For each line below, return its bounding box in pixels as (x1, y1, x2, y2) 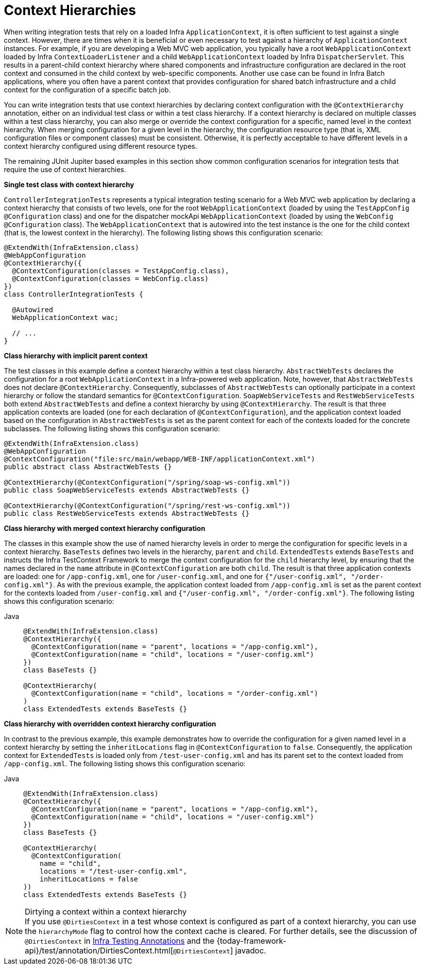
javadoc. (235, 945, 266, 955)
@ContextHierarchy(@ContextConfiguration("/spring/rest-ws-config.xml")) (4, 501, 291, 510)
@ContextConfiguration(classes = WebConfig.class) (12, 274, 209, 282)
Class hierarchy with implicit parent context (4, 351, 148, 360)
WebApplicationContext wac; (12, 313, 119, 321)
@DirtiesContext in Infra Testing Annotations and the (25, 935, 215, 946)
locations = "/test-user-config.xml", (39, 867, 187, 875)
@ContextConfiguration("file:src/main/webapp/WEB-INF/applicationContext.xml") (4, 455, 315, 463)
